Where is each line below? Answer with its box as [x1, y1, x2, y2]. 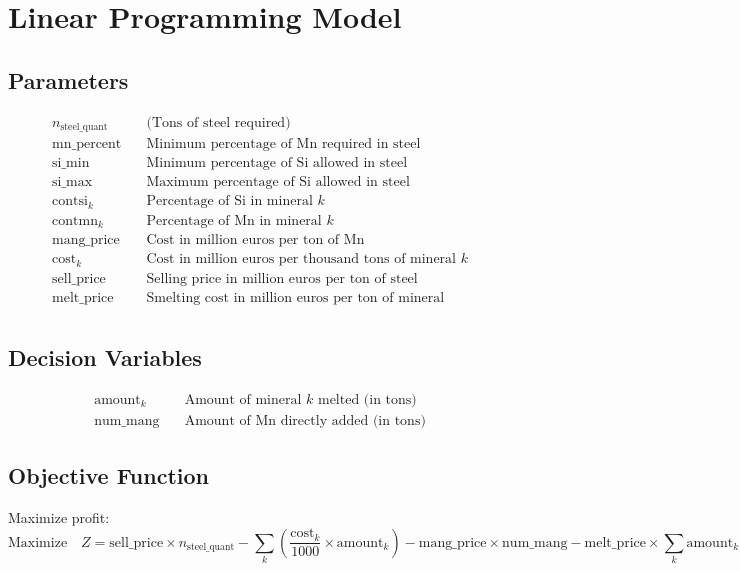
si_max [52, 175, 93, 190]
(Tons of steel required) [146, 115, 291, 130]
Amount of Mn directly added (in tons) [184, 413, 426, 428]
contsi [52, 194, 88, 209]
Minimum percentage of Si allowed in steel [146, 156, 408, 171]
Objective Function [8, 460, 210, 491]
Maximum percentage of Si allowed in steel [146, 175, 410, 190]
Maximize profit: [8, 507, 110, 528]
